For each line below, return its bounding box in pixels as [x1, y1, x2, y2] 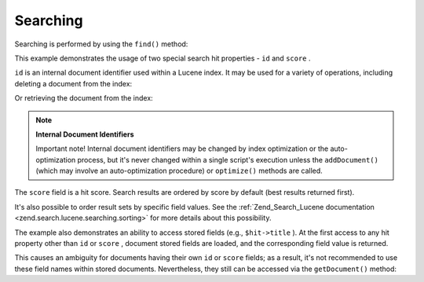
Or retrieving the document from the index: [14, 93, 153, 103]
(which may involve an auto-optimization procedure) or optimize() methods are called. [35, 166, 323, 176]
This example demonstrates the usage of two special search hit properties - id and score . [14, 53, 311, 63]
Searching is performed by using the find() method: [14, 39, 188, 49]
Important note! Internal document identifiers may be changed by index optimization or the [35, 144, 329, 153]
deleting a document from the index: [14, 79, 133, 88]
